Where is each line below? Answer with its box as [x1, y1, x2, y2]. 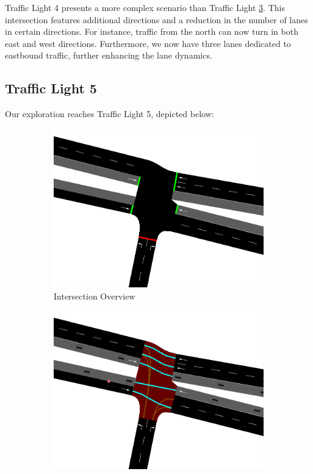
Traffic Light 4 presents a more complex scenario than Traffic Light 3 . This [5, 1, 285, 13]
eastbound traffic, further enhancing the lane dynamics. [5, 49, 212, 62]
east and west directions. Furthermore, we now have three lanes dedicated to [5, 37, 291, 49]
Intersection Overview [54, 289, 135, 302]
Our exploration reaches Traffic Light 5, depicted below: [5, 107, 214, 120]
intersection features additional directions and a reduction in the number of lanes [5, 13, 308, 26]
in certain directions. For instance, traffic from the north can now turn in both [5, 25, 298, 38]
